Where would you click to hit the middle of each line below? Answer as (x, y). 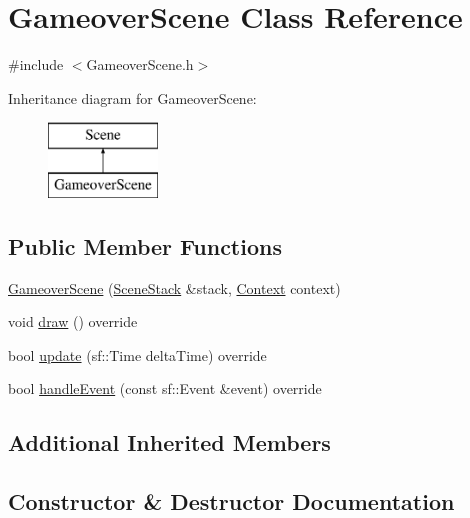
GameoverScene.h (140, 64)
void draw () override (73, 321)
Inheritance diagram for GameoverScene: (132, 97)
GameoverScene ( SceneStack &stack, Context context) (174, 287)
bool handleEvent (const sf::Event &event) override (165, 388)
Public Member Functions (145, 245)
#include (36, 64)
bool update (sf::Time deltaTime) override (137, 354)
